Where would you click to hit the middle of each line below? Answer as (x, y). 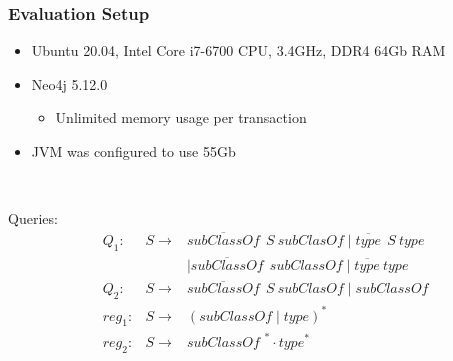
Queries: (33, 218)
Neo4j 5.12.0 (69, 83)
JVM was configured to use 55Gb (133, 151)
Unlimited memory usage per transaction (181, 117)
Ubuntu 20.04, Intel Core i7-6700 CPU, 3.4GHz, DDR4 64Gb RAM (238, 50)
